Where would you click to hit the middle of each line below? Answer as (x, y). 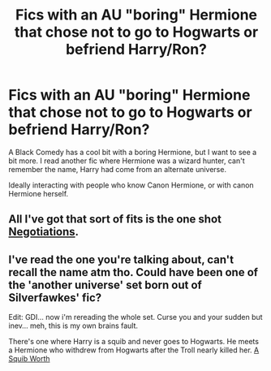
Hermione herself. (39, 193)
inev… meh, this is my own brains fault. (73, 326)
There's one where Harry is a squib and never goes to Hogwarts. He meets (134, 342)
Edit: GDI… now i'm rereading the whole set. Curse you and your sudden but (135, 317)
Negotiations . (44, 232)
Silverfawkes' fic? (55, 298)
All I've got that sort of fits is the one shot (115, 220)
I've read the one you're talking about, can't (121, 259)
